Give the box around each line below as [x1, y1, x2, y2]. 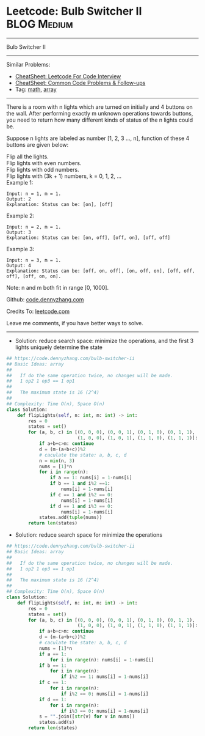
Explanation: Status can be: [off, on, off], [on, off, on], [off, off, [6, 268, 195, 274]
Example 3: [6, 245, 35, 252]
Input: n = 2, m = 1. [6, 224, 62, 230]
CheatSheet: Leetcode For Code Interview [15, 72, 121, 80]
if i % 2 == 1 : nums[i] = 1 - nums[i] [60, 674, 149, 680]
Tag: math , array [15, 86, 57, 93]
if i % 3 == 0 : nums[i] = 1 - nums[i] [60, 708, 149, 714]
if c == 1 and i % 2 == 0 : [49, 491, 113, 498]
